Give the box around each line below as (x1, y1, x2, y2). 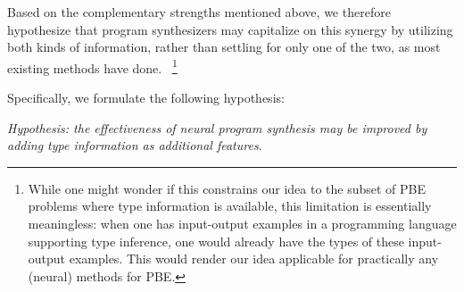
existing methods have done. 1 (7, 55, 178, 77)
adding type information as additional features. (7, 136, 262, 154)
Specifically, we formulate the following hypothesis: (7, 88, 285, 107)
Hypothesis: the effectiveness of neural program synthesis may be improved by (7, 118, 427, 137)
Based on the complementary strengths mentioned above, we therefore (7, 3, 391, 21)
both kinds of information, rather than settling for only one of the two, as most (7, 38, 441, 56)
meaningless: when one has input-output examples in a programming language (28, 214, 457, 232)
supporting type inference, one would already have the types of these (28, 231, 404, 250)
